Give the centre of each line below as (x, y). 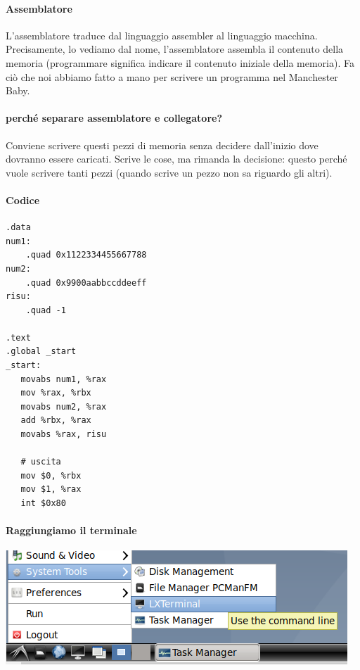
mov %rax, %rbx (56, 393)
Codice (23, 200)
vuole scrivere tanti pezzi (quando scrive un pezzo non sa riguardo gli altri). (169, 172)
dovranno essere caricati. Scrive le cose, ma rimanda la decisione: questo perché (176, 159)
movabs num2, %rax (64, 406)
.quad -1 (46, 310)
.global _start (41, 352)
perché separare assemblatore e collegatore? (114, 118)
